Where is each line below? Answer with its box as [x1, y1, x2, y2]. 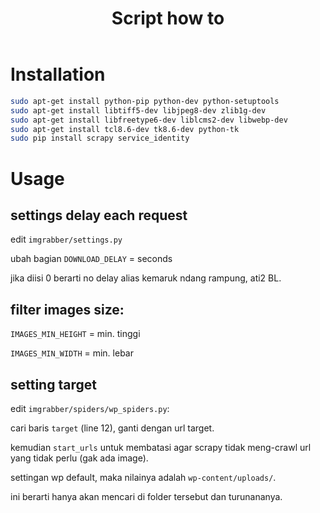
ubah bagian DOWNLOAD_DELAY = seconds [10, 253, 173, 265]
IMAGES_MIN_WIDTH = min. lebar [10, 347, 134, 359]
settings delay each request [10, 207, 188, 224]
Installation [10, 63, 106, 86]
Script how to [111, 7, 225, 30]
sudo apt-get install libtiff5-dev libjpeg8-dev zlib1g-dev [10, 105, 267, 116]
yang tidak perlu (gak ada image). [10, 452, 149, 464]
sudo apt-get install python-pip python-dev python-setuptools [10, 96, 280, 106]
